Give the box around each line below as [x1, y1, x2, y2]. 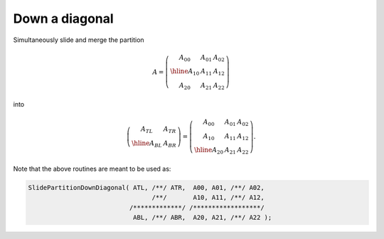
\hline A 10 [170, 68, 200, 78]
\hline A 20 [194, 146, 224, 156]
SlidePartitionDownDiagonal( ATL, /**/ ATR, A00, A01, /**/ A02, [28, 184, 265, 191]
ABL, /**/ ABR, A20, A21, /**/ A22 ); [132, 213, 272, 222]
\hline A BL [132, 139, 163, 149]
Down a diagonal [13, 11, 114, 26]
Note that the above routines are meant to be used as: [13, 164, 171, 174]
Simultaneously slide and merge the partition [13, 36, 145, 44]
